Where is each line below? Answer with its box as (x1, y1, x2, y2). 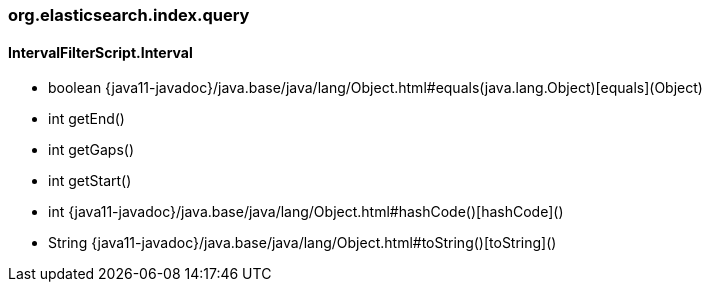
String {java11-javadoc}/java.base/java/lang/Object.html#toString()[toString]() (48, 234, 557, 252)
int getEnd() (48, 110, 125, 128)
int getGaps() (48, 141, 134, 159)
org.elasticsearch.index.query (8, 5, 250, 25)
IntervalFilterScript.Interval (8, 43, 193, 61)
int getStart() (48, 172, 132, 190)
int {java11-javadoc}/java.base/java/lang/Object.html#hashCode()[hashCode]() (48, 203, 564, 221)
